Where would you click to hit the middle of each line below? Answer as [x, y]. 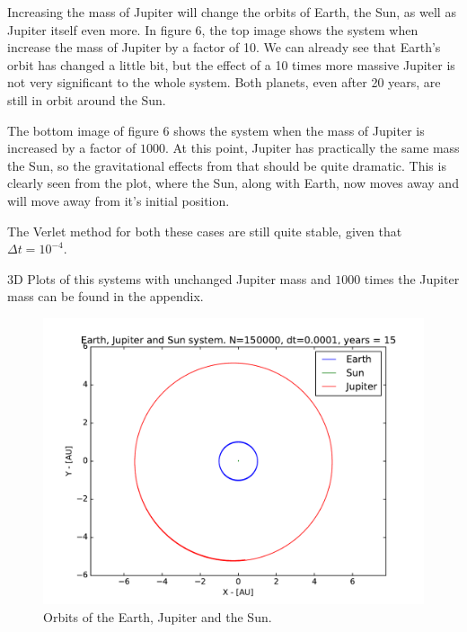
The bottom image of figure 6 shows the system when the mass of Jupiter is [216, 130]
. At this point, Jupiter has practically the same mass [312, 148]
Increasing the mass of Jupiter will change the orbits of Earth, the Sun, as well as [232, 12]
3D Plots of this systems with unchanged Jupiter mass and [169, 278]
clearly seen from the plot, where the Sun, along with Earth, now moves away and [233, 183]
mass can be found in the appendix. [106, 296]
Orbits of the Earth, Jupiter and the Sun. [158, 616]
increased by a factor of [72, 148]
